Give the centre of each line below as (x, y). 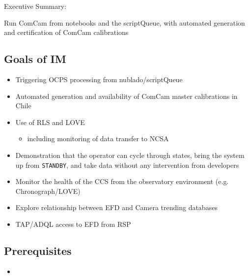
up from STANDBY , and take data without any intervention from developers (127, 165)
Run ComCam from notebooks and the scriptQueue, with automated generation (124, 22)
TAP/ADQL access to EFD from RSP (73, 224)
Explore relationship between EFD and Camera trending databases (116, 207)
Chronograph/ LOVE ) (48, 191)
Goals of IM (35, 59)
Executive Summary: (35, 6)
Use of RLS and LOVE (50, 122)
